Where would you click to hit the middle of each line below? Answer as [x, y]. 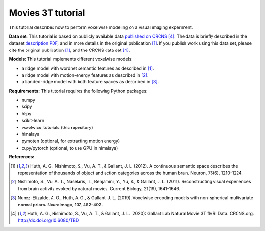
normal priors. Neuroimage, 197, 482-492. [60, 205]
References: [22, 157]
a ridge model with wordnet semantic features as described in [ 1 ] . [88, 68]
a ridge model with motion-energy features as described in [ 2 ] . [85, 75]
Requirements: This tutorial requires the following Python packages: [78, 91]
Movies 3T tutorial [47, 13]
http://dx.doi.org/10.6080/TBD [48, 220]
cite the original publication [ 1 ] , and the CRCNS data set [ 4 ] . [69, 50]
